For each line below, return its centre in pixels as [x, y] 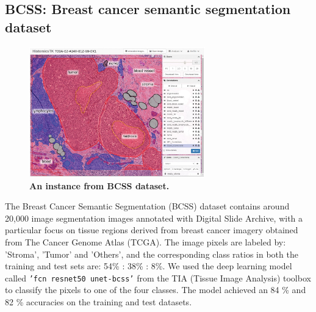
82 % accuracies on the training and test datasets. [99, 301]
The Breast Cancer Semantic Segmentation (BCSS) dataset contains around [147, 206]
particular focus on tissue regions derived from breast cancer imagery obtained [152, 230]
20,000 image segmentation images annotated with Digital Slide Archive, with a [154, 218]
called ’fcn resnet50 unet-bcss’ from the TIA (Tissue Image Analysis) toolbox [158, 278]
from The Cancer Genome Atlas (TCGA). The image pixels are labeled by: [145, 241]
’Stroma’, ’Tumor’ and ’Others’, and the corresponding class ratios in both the [152, 254]
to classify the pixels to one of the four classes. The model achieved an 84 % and [156, 290]
